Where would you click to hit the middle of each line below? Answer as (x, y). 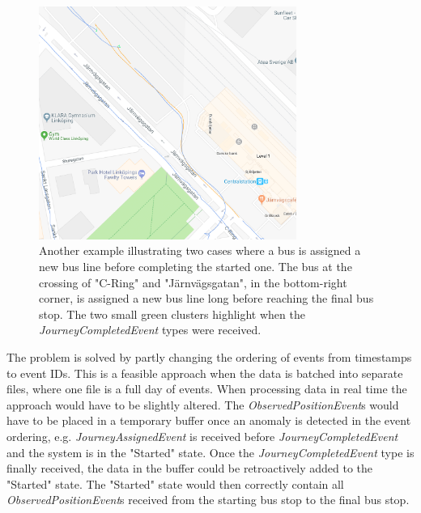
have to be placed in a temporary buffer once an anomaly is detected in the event (209, 420)
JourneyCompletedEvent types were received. (150, 330)
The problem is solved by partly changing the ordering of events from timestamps (209, 357)
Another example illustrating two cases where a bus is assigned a (200, 250)
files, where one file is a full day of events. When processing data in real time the (207, 389)
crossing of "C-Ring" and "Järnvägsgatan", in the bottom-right (193, 282)
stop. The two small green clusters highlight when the (172, 314)
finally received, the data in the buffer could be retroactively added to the (190, 468)
